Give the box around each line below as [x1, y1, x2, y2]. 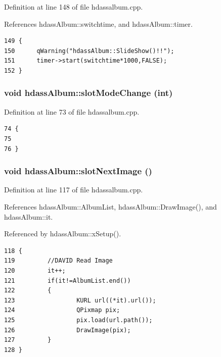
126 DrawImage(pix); [4, 326, 131, 334]
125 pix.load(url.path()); [4, 316, 153, 324]
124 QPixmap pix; [4, 307, 120, 314]
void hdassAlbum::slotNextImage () [4, 165, 152, 177]
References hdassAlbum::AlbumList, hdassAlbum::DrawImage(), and [4, 201, 217, 212]
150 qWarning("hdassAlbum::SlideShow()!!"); [4, 47, 174, 55]
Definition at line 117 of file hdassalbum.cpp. [4, 184, 143, 195]
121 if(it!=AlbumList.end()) [4, 277, 131, 284]
